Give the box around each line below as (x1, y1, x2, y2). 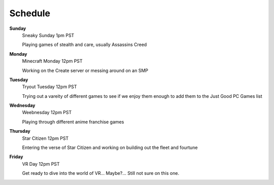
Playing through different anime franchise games (22, 119, 124, 125)
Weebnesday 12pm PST (22, 109, 72, 116)
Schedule (9, 8, 51, 19)
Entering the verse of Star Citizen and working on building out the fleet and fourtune (22, 144, 198, 151)
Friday (9, 154, 23, 160)
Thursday (9, 128, 30, 134)
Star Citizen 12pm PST (22, 135, 69, 141)
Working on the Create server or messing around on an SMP (22, 67, 148, 73)
